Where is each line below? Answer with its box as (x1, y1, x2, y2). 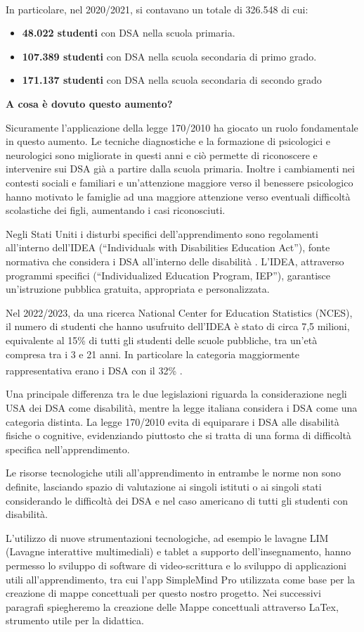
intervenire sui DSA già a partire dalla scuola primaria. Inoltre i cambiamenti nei (6, 161, 355, 176)
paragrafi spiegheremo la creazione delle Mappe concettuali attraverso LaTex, (6, 599, 339, 614)
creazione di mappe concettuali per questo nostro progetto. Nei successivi (6, 586, 321, 600)
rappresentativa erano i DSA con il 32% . (6, 362, 183, 377)
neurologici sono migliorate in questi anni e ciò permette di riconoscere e (6, 147, 318, 162)
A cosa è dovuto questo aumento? (6, 96, 173, 111)
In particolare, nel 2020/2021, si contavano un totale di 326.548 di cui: (6, 1, 308, 16)
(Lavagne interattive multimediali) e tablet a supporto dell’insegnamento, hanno (6, 544, 351, 559)
